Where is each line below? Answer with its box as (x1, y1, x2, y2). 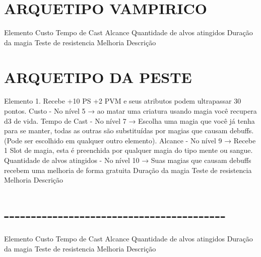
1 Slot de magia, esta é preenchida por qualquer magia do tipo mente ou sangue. (4, 145, 253, 155)
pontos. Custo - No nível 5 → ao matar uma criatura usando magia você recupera (4, 106, 257, 116)
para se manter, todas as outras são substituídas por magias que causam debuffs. (4, 125, 254, 136)
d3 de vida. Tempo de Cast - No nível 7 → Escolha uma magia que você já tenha (4, 115, 255, 126)
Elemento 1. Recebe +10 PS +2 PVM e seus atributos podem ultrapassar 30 (4, 96, 241, 106)
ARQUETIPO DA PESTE (4, 66, 192, 87)
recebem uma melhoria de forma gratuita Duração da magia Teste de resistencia (4, 164, 252, 175)
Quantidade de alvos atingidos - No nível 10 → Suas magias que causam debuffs (4, 155, 251, 165)
